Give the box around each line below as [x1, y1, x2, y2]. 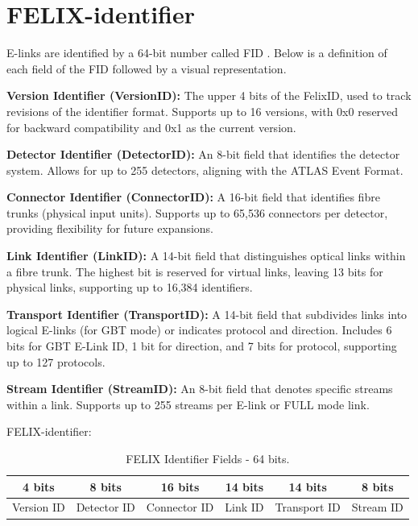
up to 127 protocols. [6, 353, 106, 370]
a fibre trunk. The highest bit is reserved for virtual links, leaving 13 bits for [6, 263, 383, 280]
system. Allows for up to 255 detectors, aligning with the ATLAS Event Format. [6, 161, 404, 178]
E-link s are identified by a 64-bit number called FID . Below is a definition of [6, 44, 387, 61]
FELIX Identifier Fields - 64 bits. [126, 450, 290, 466]
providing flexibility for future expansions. [6, 220, 214, 237]
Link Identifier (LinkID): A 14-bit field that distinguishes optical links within [6, 247, 406, 264]
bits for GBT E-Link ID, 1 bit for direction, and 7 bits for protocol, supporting [6, 338, 397, 354]
